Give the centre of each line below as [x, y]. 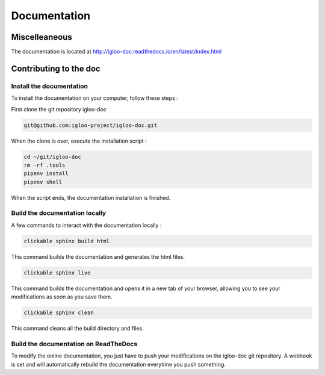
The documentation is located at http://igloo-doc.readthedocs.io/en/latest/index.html [116, 52]
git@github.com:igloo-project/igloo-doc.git [91, 125]
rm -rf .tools [45, 165]
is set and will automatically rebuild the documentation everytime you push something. [118, 364]
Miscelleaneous [42, 37]
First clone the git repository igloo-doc [59, 109]
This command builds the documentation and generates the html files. [98, 256]
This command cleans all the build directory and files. [77, 329]
